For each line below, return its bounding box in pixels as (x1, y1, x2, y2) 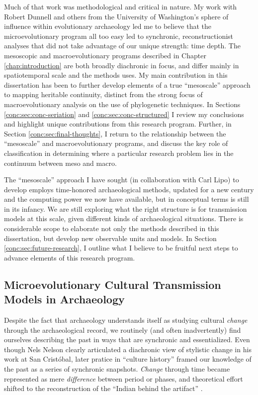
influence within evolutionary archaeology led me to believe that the (4, 21, 211, 31)
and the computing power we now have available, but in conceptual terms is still (4, 194, 249, 204)
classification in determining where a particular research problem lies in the (4, 147, 234, 158)
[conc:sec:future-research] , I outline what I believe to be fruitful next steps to (4, 243, 238, 253)
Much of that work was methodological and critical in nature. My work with (4, 1, 237, 11)
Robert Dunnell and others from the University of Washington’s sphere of (4, 11, 229, 21)
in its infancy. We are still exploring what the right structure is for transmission (4, 203, 247, 214)
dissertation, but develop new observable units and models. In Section (4, 233, 217, 243)
